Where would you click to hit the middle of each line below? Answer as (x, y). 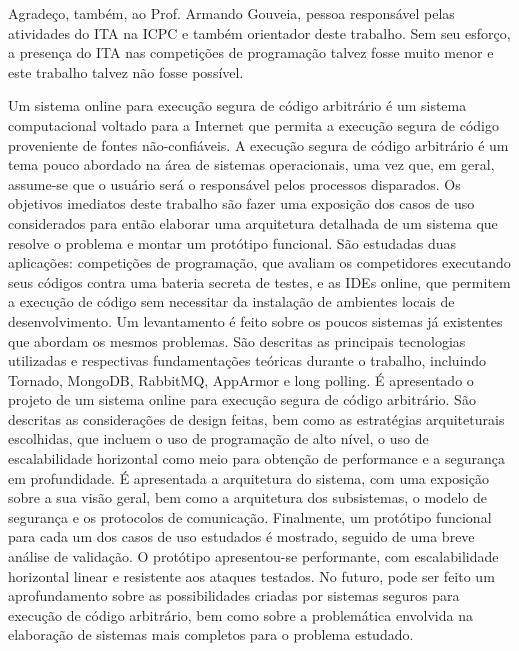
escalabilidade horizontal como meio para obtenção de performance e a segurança (256, 458)
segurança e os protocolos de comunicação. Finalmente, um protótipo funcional (250, 516)
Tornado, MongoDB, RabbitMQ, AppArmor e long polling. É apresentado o (241, 379)
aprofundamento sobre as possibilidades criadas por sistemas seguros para (234, 595)
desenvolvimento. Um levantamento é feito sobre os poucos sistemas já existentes (255, 320)
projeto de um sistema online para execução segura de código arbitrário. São (242, 399)
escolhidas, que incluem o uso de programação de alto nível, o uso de (218, 438)
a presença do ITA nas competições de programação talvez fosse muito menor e (251, 52)
